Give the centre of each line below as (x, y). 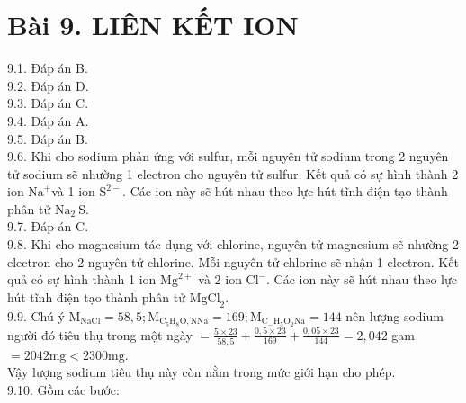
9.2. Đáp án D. (48, 85)
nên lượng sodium (394, 315)
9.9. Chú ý (36, 315)
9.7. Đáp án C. (48, 226)
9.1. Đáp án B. (48, 68)
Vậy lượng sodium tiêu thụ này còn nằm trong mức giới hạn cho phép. (202, 372)
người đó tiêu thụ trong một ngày (100, 334)
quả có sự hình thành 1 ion (82, 279)
